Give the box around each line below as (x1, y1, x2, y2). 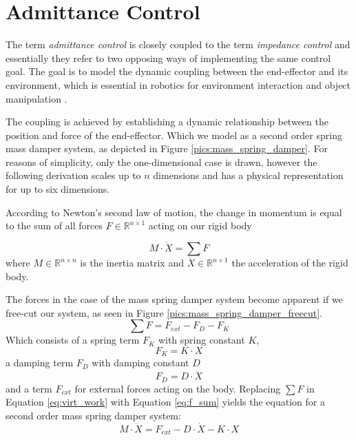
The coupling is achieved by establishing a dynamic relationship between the (6, 114, 328, 129)
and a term (6, 381, 52, 395)
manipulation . (6, 91, 67, 105)
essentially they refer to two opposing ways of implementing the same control (6, 50, 331, 65)
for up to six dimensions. (6, 182, 110, 196)
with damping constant (92, 355, 189, 370)
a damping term (6, 355, 74, 370)
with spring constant (158, 333, 245, 347)
